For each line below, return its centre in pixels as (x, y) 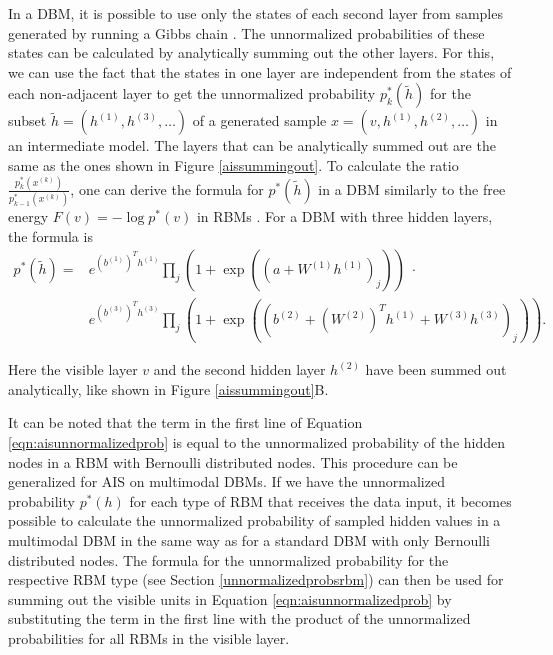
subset (27, 120)
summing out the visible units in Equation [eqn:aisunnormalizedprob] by (230, 598)
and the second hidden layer (239, 369)
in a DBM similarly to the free (412, 188)
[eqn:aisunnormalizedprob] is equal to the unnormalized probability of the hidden (257, 441)
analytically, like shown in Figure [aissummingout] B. (168, 388)
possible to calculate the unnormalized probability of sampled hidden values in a (254, 520)
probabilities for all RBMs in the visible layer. (149, 637)
